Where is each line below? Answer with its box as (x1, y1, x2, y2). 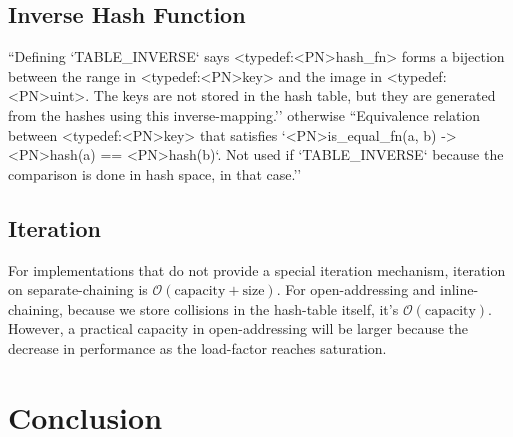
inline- (440, 279, 479, 300)
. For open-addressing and (276, 279, 436, 300)
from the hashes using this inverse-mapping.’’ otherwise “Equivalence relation (8, 104, 481, 125)
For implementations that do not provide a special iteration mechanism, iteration (8, 259, 506, 280)
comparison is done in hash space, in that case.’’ (8, 163, 302, 184)
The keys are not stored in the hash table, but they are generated (93, 85, 496, 106)
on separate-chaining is (8, 279, 148, 300)
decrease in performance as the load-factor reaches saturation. (8, 337, 387, 358)
